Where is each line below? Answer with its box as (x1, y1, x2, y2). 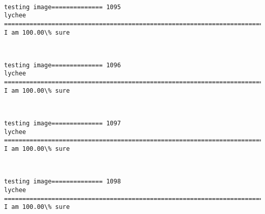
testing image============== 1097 (4, 120, 121, 127)
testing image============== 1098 (4, 178, 121, 185)
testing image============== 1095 (4, 3, 121, 11)
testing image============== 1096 (4, 61, 121, 69)
